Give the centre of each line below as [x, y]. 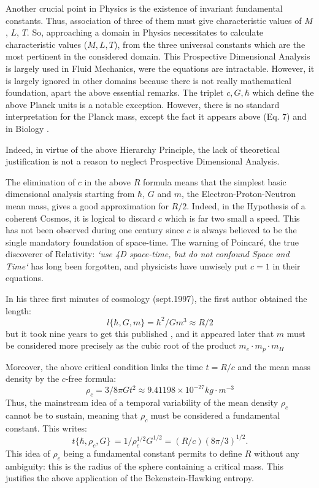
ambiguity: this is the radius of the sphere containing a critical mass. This [144, 466]
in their [286, 265]
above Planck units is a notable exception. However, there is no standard [143, 104]
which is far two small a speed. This [232, 218]
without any [277, 453]
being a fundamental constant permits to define [153, 453]
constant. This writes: [46, 428]
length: [19, 310]
